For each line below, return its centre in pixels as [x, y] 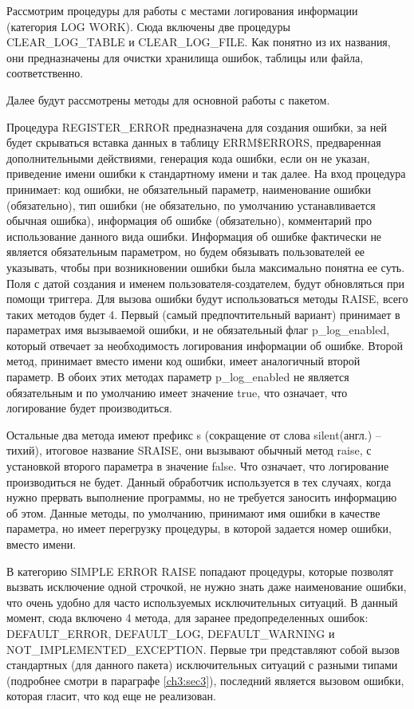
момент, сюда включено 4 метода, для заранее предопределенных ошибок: [187, 618]
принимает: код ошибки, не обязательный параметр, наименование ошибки [189, 189]
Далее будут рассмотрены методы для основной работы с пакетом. [168, 99]
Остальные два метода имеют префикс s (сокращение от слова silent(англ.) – [194, 434]
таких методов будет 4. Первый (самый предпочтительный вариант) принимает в [203, 314]
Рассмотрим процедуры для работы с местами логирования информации [182, 10]
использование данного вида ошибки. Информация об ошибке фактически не [194, 236]
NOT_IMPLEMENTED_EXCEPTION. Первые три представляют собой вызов [203, 649]
